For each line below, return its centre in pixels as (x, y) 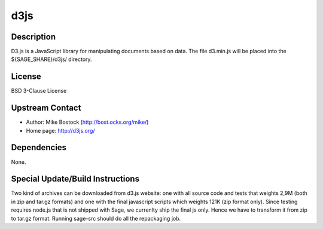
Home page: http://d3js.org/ (60, 130)
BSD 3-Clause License (39, 91)
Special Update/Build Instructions (75, 179)
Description (33, 37)
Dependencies (39, 147)
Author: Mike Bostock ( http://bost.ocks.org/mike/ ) (87, 122)
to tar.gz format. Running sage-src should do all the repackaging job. (96, 218)
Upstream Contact (46, 108)
